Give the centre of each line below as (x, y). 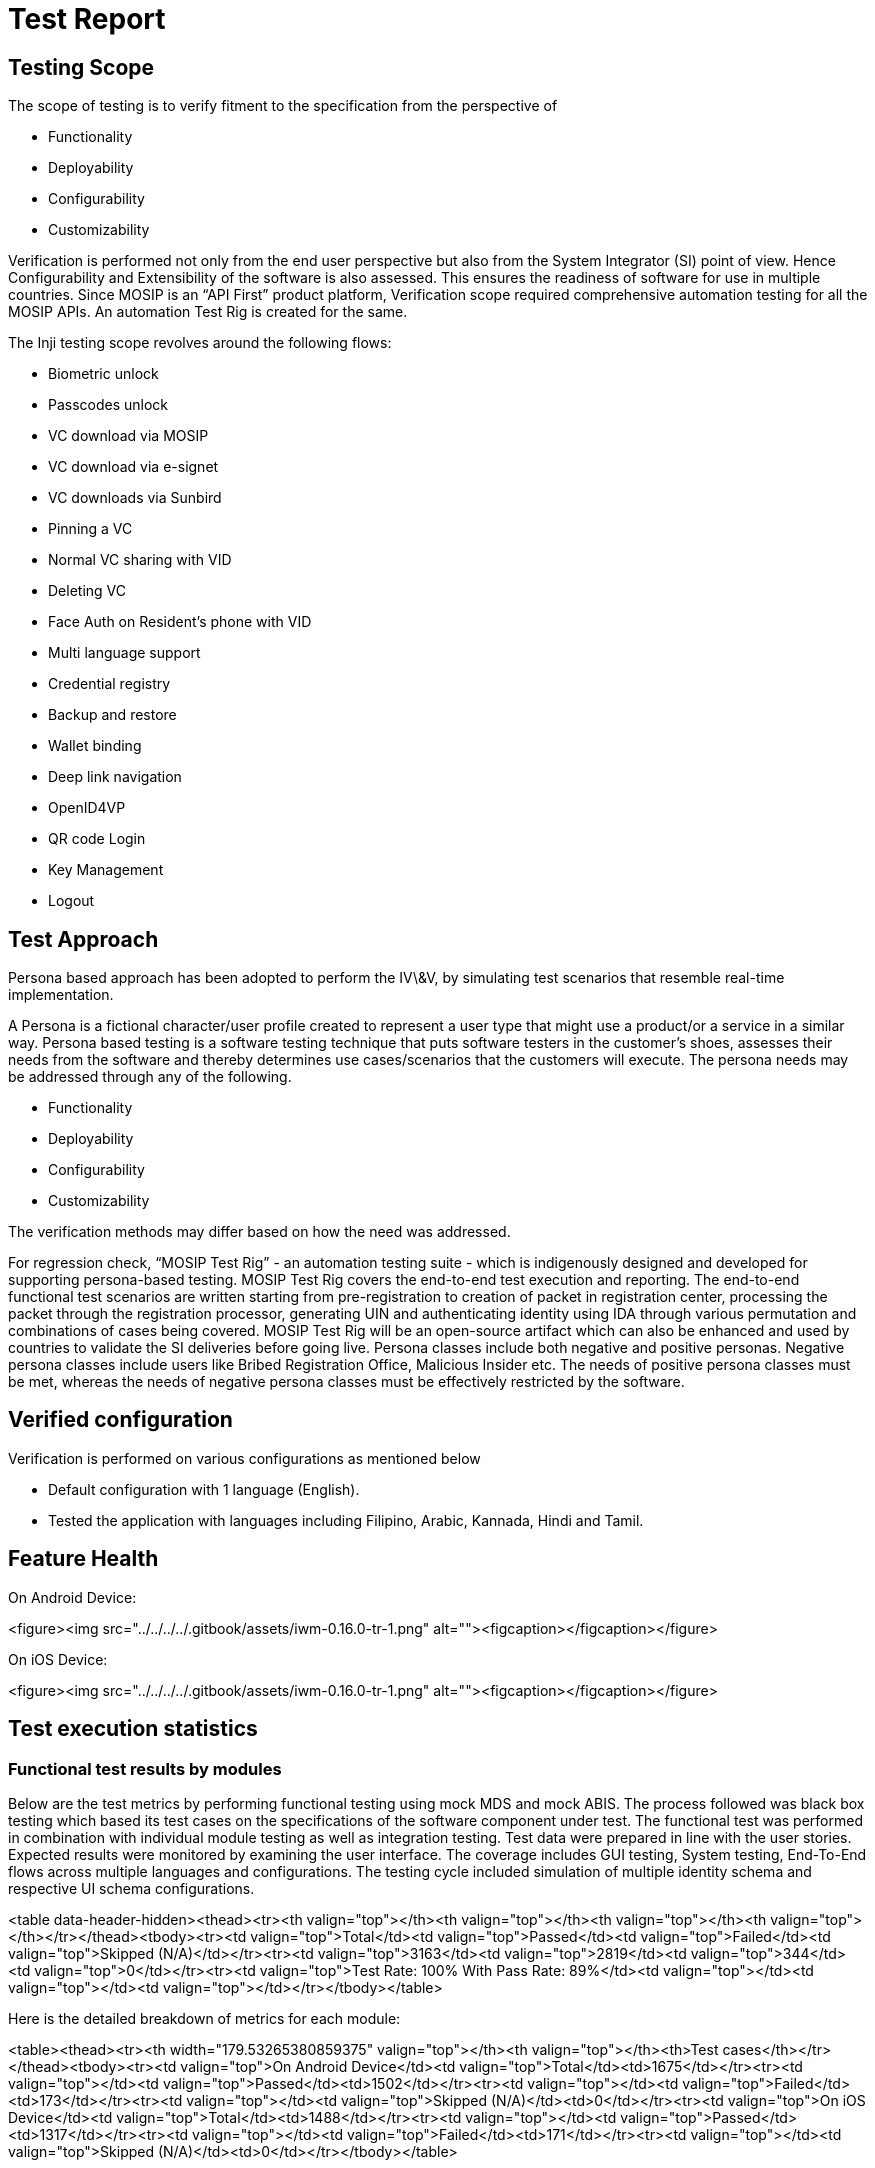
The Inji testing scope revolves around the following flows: (200, 343)
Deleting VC (87, 591)
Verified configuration (120, 1420)
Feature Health (83, 1559)
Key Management (106, 870)
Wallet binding (95, 746)
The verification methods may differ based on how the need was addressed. (259, 1232)
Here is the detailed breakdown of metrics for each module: (204, 2018)
